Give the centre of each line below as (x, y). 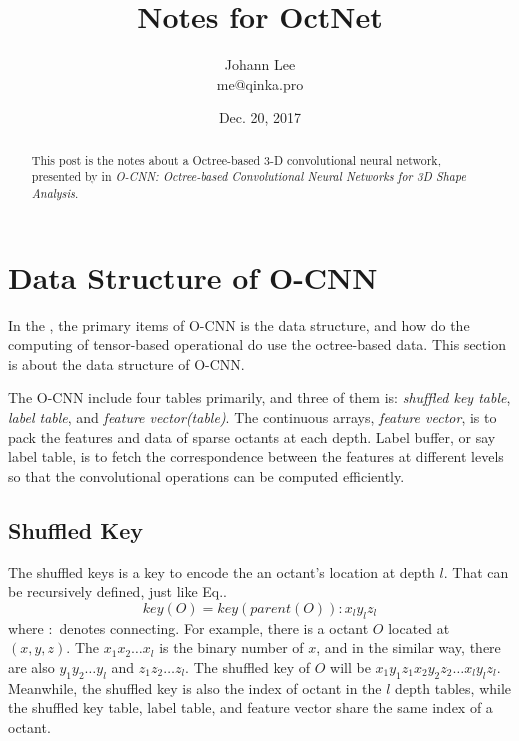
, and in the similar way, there (408, 647)
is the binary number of (231, 647)
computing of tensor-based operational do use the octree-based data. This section (257, 344)
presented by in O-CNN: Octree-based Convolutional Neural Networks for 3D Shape (248, 176)
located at (419, 627)
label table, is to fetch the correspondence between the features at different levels (256, 456)
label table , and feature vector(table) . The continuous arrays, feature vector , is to (252, 416)
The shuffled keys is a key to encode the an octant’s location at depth (221, 571)
